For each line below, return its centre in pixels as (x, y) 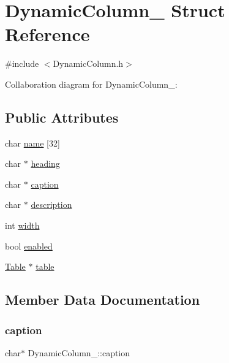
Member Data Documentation (103, 300)
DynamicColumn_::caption (79, 352)
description (51, 204)
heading (45, 163)
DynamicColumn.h (88, 63)
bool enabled (29, 246)
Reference (47, 34)
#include (22, 63)
